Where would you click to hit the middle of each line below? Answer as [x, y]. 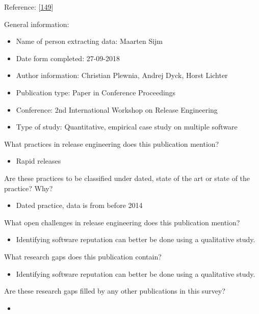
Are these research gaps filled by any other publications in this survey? [115, 291]
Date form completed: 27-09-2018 [68, 58]
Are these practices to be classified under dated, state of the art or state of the [127, 178]
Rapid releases [38, 161]
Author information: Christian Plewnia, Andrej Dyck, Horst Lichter [122, 75]
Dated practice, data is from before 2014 [79, 205]
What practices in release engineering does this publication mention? [112, 143]
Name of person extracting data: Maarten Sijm [89, 41]
